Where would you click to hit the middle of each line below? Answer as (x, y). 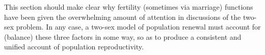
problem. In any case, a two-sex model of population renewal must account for (138, 27)
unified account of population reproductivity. (74, 47)
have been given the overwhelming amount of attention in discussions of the (123, 17)
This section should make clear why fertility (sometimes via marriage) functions (129, 7)
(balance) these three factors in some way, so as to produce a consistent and (123, 36)
